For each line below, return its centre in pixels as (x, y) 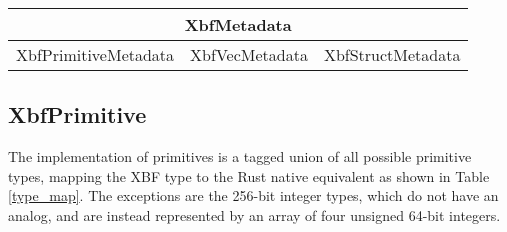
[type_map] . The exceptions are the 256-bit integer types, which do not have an (253, 195)
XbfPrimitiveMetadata (95, 54)
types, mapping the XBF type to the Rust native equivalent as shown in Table (249, 175)
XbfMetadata (238, 24)
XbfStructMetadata (392, 54)
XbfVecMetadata (249, 54)
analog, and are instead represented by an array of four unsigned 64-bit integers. (254, 214)
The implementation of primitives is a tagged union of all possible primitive (240, 156)
